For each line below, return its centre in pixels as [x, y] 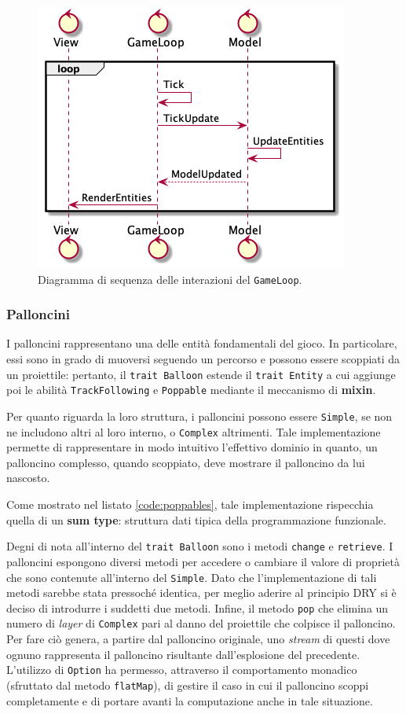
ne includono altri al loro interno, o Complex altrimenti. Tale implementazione [194, 431]
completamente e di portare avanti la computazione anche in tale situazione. [190, 700]
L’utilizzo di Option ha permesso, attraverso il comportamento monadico [182, 670]
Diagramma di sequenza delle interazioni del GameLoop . [170, 279]
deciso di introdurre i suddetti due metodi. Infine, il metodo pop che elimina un [198, 607]
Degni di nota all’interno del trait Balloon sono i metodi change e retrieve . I [200, 546]
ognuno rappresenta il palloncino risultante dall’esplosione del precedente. [183, 654]
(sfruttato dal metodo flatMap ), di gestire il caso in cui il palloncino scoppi [188, 685]
